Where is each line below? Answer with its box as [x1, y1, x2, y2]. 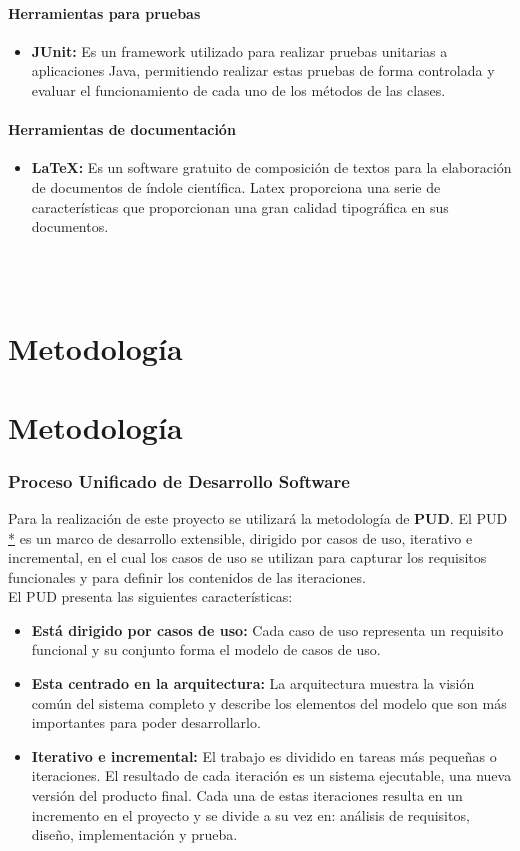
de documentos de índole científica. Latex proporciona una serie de [31, 176, 441, 197]
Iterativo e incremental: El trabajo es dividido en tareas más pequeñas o [31, 745, 497, 766]
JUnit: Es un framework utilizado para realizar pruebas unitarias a [31, 40, 448, 61]
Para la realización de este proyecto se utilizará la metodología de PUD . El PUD [8, 507, 508, 528]
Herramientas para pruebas [8, 2, 201, 23]
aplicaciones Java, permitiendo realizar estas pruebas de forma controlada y [31, 60, 495, 81]
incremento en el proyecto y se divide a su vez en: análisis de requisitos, [31, 804, 470, 825]
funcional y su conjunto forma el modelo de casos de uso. [31, 639, 381, 660]
